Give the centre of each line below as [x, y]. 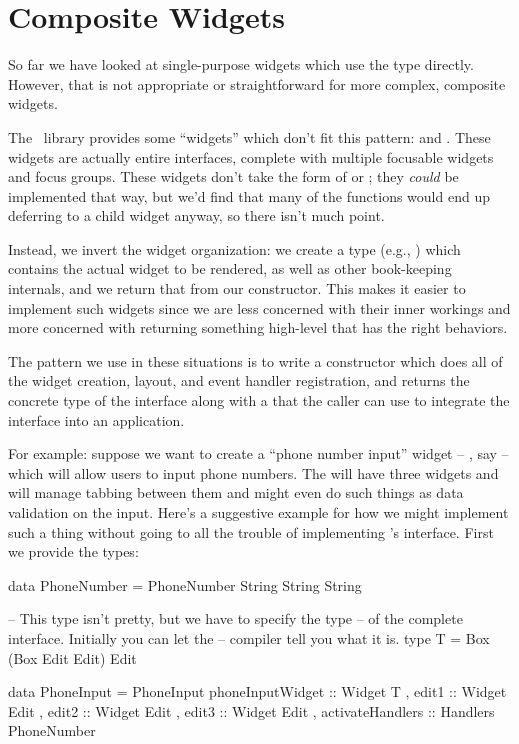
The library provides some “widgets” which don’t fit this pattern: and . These [249, 136]
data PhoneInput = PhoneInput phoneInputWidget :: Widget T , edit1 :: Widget [257, 691]
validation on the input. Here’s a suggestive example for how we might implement [258, 512]
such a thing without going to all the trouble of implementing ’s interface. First [251, 531]
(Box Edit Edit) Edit [72, 657]
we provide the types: [73, 551]
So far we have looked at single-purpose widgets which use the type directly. [241, 64]
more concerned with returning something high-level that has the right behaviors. [258, 327]
